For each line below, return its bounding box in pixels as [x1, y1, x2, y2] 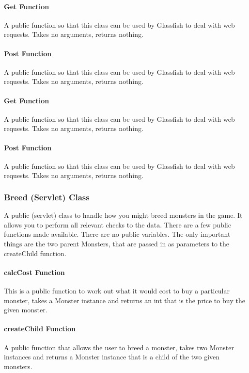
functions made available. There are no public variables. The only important [4, 229, 231, 239]
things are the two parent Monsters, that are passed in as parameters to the [4, 238, 230, 248]
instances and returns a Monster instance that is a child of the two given [4, 352, 220, 362]
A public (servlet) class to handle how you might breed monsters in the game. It [4, 210, 243, 220]
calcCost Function [4, 267, 65, 277]
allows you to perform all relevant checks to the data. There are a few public [4, 219, 231, 229]
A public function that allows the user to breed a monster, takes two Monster [4, 342, 234, 352]
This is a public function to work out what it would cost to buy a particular [4, 285, 230, 295]
